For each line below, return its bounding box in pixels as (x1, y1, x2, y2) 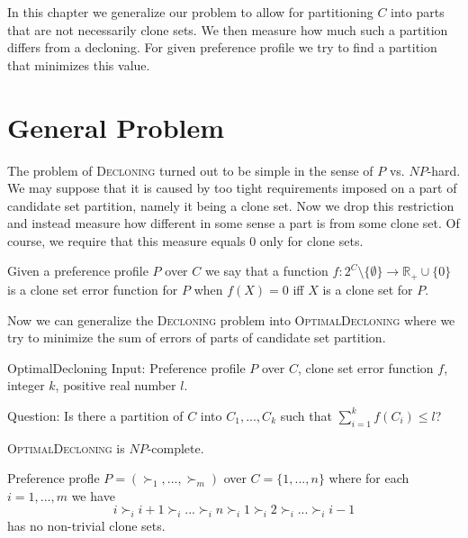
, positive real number (55, 376, 176, 395)
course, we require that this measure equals (7, 231, 246, 250)
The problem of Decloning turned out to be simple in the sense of (7, 160, 373, 179)
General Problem (7, 108, 225, 145)
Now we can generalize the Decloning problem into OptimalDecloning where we (7, 310, 455, 329)
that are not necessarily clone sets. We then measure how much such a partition (7, 20, 448, 39)
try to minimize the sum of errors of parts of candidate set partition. (7, 328, 386, 347)
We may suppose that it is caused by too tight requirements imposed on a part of (7, 178, 457, 197)
